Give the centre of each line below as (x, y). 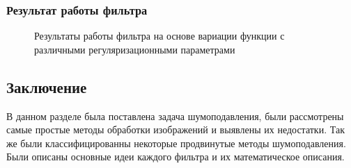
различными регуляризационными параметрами (135, 49)
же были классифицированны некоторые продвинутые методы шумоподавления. (176, 143)
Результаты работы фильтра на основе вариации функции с (159, 36)
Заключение (47, 86)
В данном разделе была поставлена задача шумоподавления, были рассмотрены (175, 116)
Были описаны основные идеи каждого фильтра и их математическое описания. (175, 157)
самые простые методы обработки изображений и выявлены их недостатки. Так (175, 129)
